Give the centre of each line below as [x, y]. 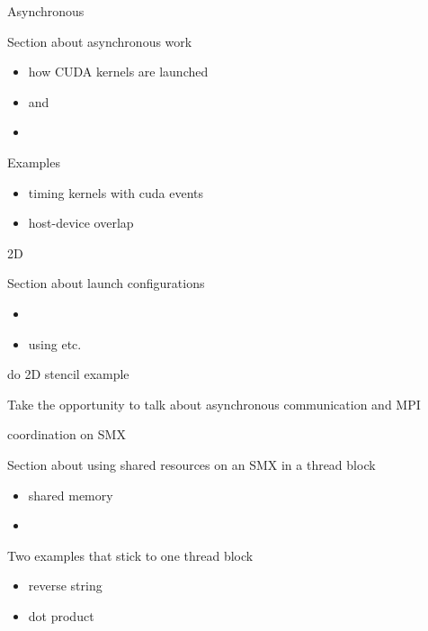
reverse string [65, 586]
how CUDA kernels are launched [118, 72]
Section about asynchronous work [100, 41]
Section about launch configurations [106, 283]
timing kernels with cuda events [116, 192]
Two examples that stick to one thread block [130, 555]
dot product [61, 615]
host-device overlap [81, 223]
